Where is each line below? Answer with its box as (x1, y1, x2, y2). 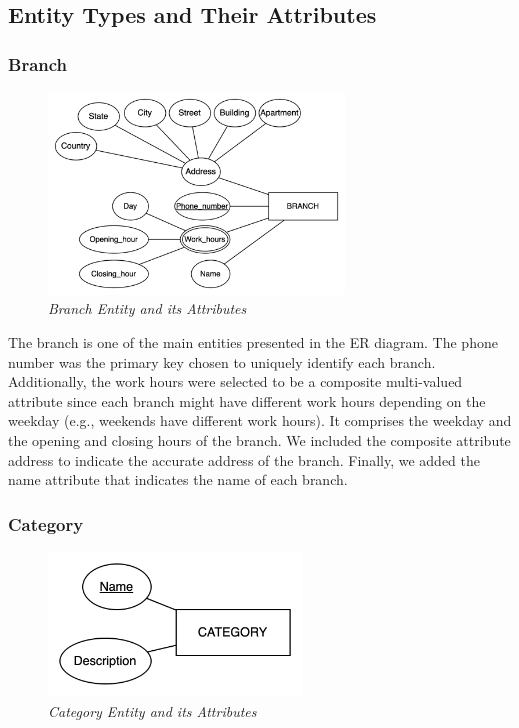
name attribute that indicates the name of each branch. (8, 469, 348, 490)
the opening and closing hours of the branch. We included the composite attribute (8, 430, 511, 451)
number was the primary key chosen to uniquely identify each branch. (8, 351, 436, 372)
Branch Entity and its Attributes (48, 298, 247, 319)
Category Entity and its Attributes (48, 700, 257, 721)
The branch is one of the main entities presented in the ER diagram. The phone (8, 332, 498, 353)
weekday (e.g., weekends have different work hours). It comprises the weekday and (8, 410, 512, 431)
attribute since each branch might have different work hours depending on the (8, 390, 486, 411)
